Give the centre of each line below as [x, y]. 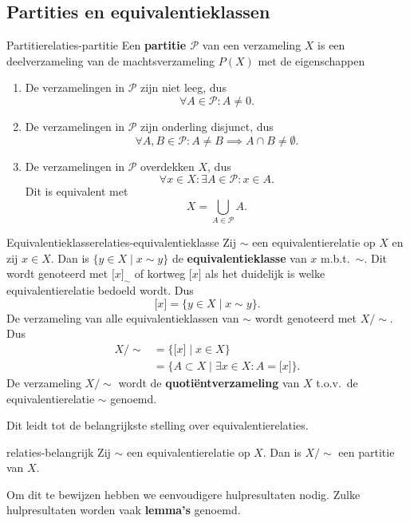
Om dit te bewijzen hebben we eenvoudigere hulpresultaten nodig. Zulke [183, 494]
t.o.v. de [337, 382]
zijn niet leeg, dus [183, 87]
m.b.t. [335, 258]
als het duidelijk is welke [265, 273]
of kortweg [160, 273]
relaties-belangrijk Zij [59, 452]
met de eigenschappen [311, 60]
